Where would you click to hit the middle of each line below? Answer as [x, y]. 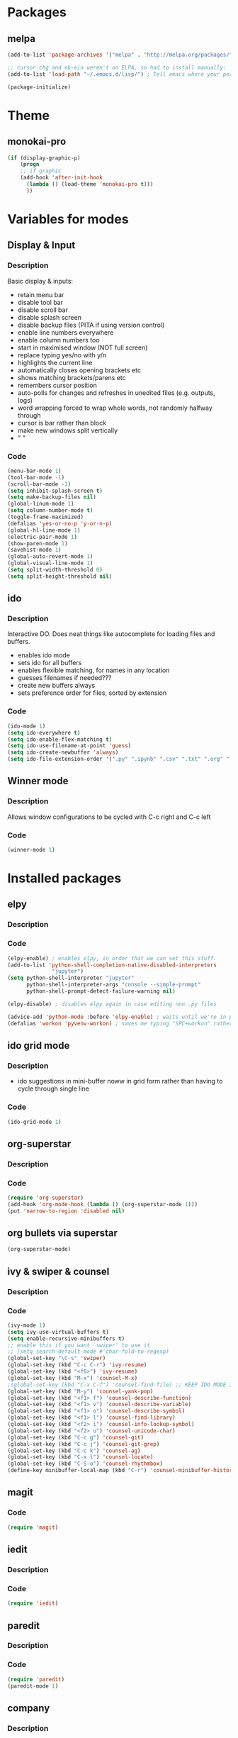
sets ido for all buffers [50, 663]
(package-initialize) [39, 87]
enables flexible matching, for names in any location [93, 670]
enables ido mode [44, 655]
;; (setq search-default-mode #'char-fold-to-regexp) [89, 1352]
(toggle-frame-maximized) [45, 517]
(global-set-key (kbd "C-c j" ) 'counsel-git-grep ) [84, 1444]
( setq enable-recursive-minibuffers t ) [66, 1338]
